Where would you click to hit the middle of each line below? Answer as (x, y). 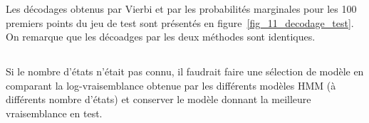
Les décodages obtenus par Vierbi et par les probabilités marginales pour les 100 (181, 9)
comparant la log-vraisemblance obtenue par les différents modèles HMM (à (171, 85)
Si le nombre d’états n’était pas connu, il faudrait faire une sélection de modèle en (185, 71)
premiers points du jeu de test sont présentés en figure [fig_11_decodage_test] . (180, 22)
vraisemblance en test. (54, 113)
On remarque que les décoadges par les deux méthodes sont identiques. (161, 37)
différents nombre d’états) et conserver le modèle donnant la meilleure (158, 99)
